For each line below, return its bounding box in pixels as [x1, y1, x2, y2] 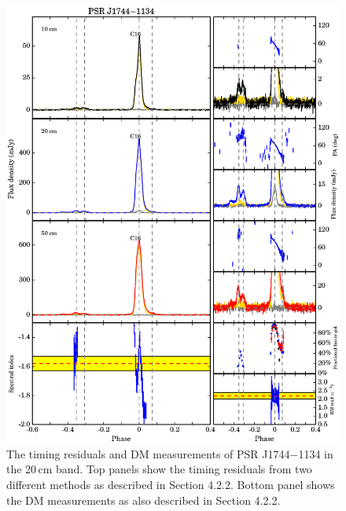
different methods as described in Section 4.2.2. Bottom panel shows [6, 476, 335, 492]
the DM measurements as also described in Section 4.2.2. [6, 491, 281, 508]
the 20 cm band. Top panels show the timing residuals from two [6, 461, 312, 477]
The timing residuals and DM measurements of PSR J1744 [6, 445, 290, 461]
